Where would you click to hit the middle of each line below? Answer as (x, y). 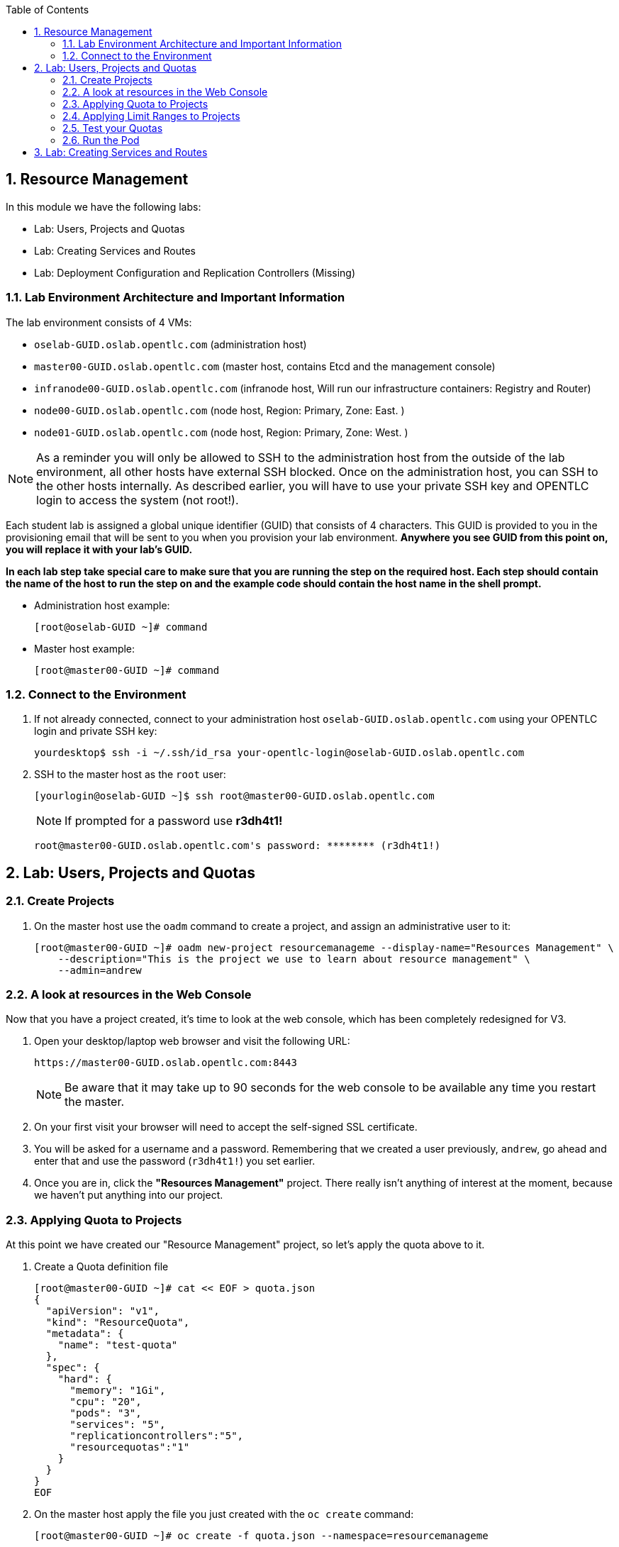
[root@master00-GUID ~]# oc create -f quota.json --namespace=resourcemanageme (261, 1536)
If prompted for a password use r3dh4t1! (174, 821)
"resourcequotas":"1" (130, 1447)
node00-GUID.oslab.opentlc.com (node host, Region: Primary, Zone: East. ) (219, 410)
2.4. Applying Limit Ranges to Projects (151, 116)
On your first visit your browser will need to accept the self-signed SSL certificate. (226, 1127)
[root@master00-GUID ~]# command (127, 670)
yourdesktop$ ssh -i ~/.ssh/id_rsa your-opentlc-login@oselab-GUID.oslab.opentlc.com (279, 753)
